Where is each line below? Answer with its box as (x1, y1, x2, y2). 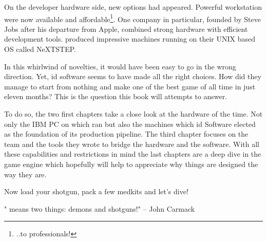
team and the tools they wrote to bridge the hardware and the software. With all (4, 138, 259, 149)
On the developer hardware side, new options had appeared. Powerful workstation (4, 2, 262, 12)
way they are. (4, 169, 47, 179)
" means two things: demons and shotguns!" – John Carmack (4, 203, 195, 214)
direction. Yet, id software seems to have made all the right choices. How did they (4, 71, 261, 82)
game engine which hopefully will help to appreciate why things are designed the (4, 158, 258, 169)
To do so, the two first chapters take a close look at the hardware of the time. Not (4, 108, 263, 119)
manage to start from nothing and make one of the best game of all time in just (4, 81, 256, 91)
